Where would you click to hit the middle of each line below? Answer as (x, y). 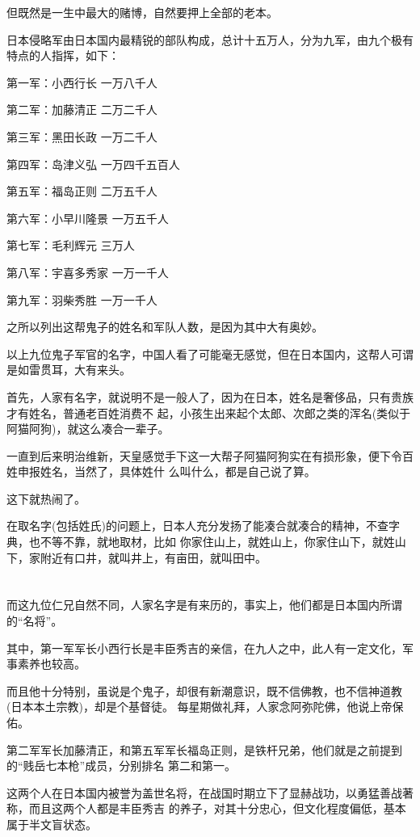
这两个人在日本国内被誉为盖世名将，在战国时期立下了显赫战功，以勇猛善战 (204, 792)
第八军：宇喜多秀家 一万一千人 (88, 272)
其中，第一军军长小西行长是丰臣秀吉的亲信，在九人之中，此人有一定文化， (204, 648)
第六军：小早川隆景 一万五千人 (88, 218)
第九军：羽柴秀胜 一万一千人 (82, 299)
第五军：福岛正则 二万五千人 (82, 191)
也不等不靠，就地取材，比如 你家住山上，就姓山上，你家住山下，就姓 (212, 542)
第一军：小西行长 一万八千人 (82, 82)
